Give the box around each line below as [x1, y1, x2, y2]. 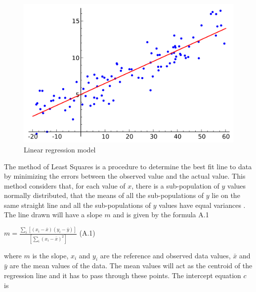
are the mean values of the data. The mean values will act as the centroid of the [9, 260, 253, 271]
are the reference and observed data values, [100, 250, 231, 260]
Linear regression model [24, 144, 96, 154]
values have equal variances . [159, 199, 246, 210]
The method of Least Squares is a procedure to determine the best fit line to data [4, 161, 252, 171]
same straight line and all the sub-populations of [4, 199, 151, 210]
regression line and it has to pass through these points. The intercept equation [4, 270, 241, 280]
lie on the [212, 190, 240, 200]
